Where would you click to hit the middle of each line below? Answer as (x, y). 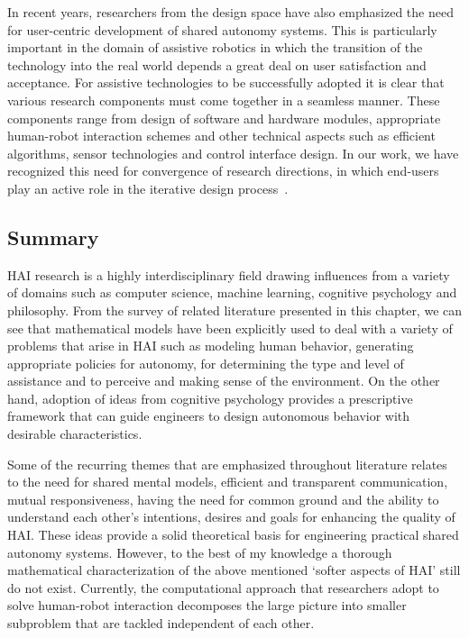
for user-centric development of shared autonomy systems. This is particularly (222, 29)
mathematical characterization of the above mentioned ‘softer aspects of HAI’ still (234, 570)
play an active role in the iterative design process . (148, 188)
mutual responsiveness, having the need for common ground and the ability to (223, 499)
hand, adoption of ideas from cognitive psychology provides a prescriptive (210, 398)
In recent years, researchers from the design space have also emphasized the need (230, 12)
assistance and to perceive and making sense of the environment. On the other (224, 381)
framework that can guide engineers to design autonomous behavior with (209, 416)
